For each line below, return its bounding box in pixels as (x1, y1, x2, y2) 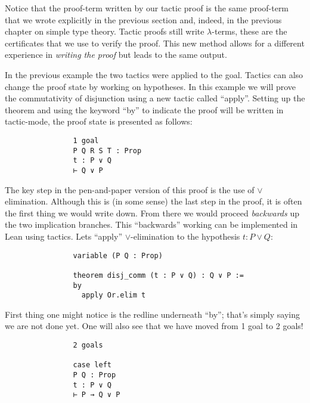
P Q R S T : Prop (73, 146, 142, 155)
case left (73, 361, 111, 370)
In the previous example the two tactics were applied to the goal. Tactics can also (5, 68, 303, 80)
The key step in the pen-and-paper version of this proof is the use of (5, 183, 255, 196)
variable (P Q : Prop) (73, 251, 163, 260)
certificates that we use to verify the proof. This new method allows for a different (5, 36, 305, 49)
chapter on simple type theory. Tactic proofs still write (5, 25, 204, 38)
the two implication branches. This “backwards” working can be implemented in (5, 218, 298, 231)
